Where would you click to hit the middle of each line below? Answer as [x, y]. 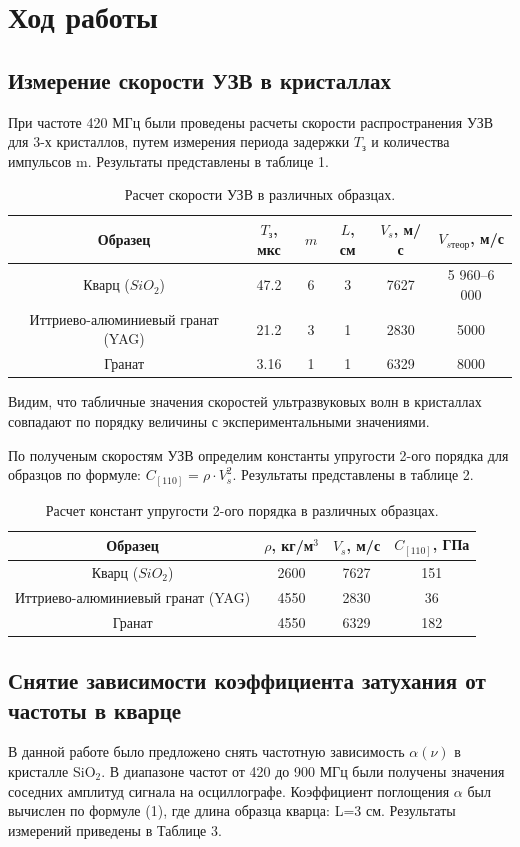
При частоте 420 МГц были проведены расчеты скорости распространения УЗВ [251, 121]
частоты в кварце [95, 709]
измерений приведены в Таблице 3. [115, 829]
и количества [410, 141]
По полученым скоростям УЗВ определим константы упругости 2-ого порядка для [258, 454]
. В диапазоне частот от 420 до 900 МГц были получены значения [303, 770]
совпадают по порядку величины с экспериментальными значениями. [219, 420]
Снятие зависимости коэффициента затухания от [247, 680]
